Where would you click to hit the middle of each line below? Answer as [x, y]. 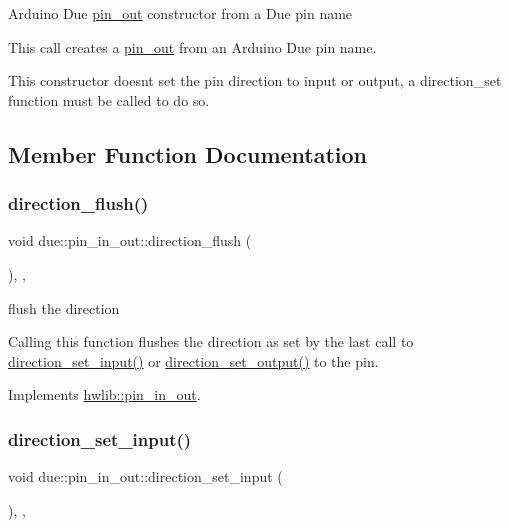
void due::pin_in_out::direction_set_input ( [145, 476]
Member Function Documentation [188, 153]
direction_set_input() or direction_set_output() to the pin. [193, 360]
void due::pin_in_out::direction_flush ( [130, 240]
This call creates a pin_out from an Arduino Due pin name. [192, 46]
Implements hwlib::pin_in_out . [104, 394]
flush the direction [64, 307]
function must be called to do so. [109, 99]
